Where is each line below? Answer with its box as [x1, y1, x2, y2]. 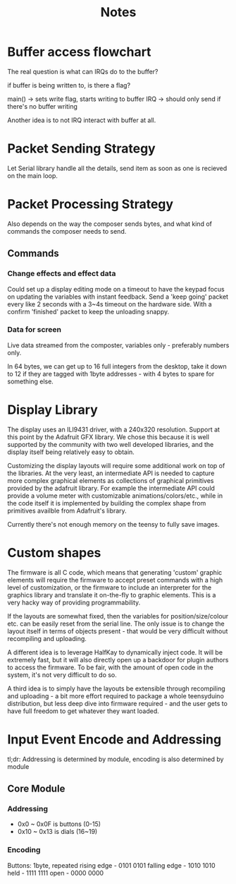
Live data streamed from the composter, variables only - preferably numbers [7, 340, 230, 350]
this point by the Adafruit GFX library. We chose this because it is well [7, 432, 210, 441]
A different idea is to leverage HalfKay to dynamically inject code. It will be [7, 647, 223, 657]
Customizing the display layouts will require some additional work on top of [7, 461, 225, 470]
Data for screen [7, 325, 62, 335]
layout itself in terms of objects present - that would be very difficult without [7, 626, 228, 635]
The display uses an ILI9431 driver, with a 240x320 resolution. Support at [7, 425, 221, 434]
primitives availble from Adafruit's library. [7, 506, 127, 515]
